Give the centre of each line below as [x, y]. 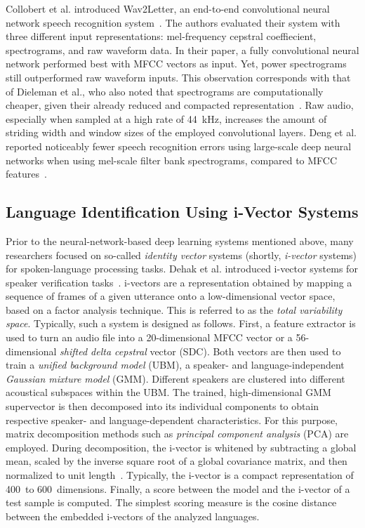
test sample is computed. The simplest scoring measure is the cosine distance [171, 502]
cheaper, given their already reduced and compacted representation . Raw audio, [180, 105]
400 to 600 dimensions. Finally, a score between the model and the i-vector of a [178, 488]
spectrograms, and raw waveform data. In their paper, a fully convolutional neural [182, 49]
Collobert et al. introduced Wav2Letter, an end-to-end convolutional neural [168, 8]
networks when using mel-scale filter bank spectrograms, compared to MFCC [172, 160]
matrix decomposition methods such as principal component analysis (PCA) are [177, 434]
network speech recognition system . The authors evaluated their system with [173, 22]
